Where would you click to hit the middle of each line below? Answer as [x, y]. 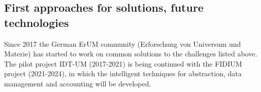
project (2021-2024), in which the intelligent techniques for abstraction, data [123, 73]
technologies [37, 22]
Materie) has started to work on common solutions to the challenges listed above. [131, 54]
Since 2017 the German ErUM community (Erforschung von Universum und [123, 43]
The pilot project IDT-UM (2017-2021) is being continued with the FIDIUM [123, 63]
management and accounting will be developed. [78, 83]
